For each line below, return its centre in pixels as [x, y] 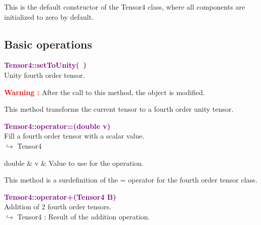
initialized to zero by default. [49, 16]
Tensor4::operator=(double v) [57, 126]
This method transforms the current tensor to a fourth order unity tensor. [119, 109]
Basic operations [48, 44]
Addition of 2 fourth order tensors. [58, 207]
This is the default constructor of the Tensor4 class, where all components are [125, 7]
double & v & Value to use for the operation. [74, 163]
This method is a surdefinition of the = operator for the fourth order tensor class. [131, 180]
